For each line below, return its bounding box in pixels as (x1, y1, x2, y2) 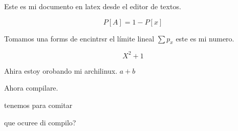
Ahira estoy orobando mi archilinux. (4, 65, 118, 76)
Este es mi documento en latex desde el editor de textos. (4, 1, 181, 11)
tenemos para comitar (4, 100, 73, 111)
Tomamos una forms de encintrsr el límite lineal (4, 33, 155, 43)
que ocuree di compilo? (4, 117, 76, 127)
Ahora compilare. (4, 82, 58, 93)
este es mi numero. (176, 33, 234, 43)
